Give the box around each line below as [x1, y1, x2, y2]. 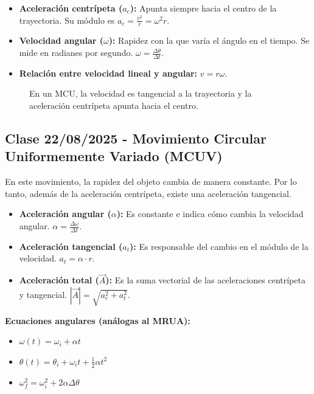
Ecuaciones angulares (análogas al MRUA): [5, 314, 190, 327]
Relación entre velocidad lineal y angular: [19, 66, 198, 79]
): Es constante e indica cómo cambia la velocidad [116, 207, 304, 220]
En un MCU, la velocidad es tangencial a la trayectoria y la [29, 87, 252, 100]
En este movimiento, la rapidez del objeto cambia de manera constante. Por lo [5, 175, 297, 188]
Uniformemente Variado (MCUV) [5, 147, 223, 165]
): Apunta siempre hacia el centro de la [130, 2, 277, 14]
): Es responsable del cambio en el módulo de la [130, 240, 309, 252]
